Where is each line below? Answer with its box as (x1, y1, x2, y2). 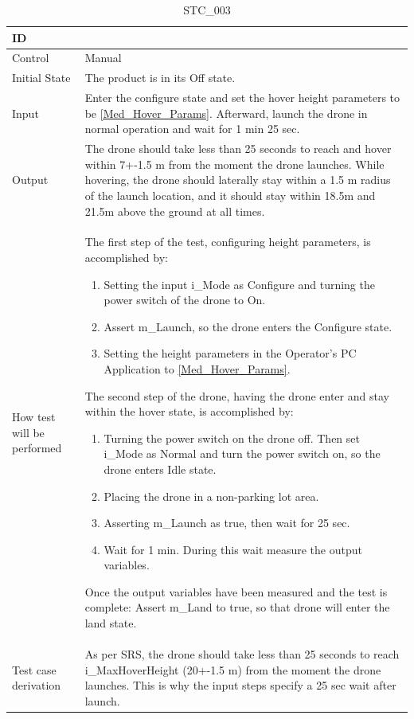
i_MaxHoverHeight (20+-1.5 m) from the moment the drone (84, 661, 381, 678)
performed (12, 440, 62, 456)
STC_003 (183, 2, 231, 18)
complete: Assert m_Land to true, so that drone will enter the (84, 599, 390, 615)
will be (12, 424, 45, 440)
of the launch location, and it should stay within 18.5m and (84, 186, 376, 203)
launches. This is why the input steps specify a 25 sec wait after (84, 677, 396, 694)
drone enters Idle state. (103, 460, 217, 477)
